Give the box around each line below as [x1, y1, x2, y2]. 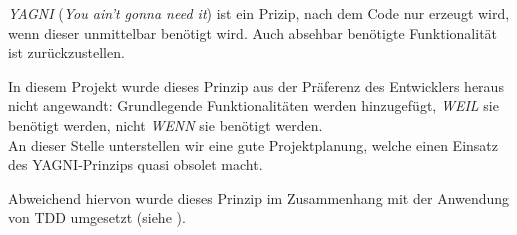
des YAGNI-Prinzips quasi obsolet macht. [8, 154, 263, 175]
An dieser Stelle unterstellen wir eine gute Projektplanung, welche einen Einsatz [8, 134, 498, 155]
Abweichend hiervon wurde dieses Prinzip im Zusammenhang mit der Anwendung [8, 187, 510, 208]
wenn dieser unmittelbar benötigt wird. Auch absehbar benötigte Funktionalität [8, 22, 498, 43]
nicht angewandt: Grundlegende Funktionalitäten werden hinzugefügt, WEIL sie [8, 95, 499, 116]
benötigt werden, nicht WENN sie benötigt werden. [8, 114, 323, 135]
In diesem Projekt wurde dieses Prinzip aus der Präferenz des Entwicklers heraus [8, 75, 504, 96]
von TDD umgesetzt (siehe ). [8, 207, 186, 228]
